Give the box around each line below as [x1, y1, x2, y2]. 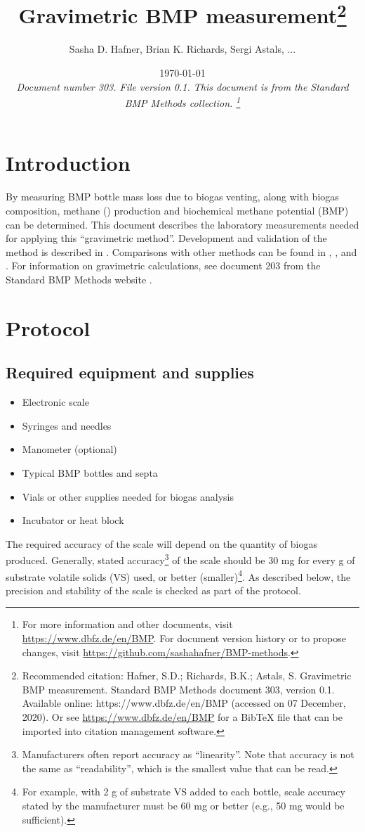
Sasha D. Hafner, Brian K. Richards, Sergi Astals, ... [69, 41, 296, 56]
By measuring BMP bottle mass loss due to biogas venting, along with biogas [6, 189, 339, 204]
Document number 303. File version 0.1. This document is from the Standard [16, 79, 349, 94]
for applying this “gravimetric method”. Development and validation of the [6, 231, 327, 245]
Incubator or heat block [22, 513, 124, 527]
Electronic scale [22, 395, 89, 409]
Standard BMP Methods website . [6, 271, 152, 286]
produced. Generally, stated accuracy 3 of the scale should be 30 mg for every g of [6, 551, 355, 567]
